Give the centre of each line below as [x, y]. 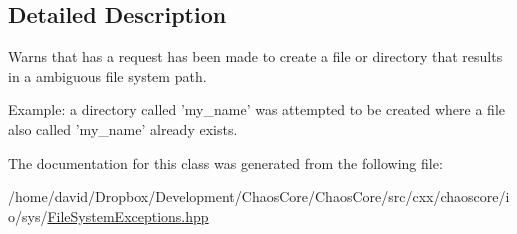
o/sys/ [28, 215]
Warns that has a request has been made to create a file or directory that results [255, 56]
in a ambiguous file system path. [107, 75]
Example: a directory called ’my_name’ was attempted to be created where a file [256, 109]
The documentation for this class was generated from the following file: [225, 162]
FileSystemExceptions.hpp [128, 215]
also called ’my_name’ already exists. [123, 128]
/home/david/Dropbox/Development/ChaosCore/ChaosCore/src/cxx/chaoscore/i [259, 196]
